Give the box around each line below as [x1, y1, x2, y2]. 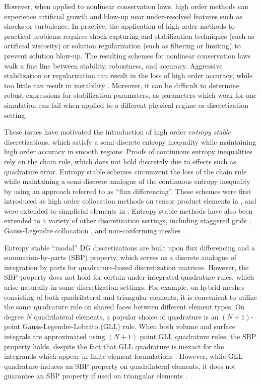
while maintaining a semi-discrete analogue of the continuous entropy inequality [4, 176, 250, 186]
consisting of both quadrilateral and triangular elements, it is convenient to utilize [4, 291, 257, 302]
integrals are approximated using [4, 331, 105, 341]
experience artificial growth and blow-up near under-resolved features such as [4, 11, 242, 21]
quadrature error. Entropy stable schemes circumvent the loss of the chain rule [4, 166, 247, 176]
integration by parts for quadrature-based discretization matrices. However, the [4, 262, 249, 272]
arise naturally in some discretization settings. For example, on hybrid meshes [4, 282, 244, 292]
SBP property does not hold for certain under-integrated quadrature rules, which [4, 272, 254, 282]
